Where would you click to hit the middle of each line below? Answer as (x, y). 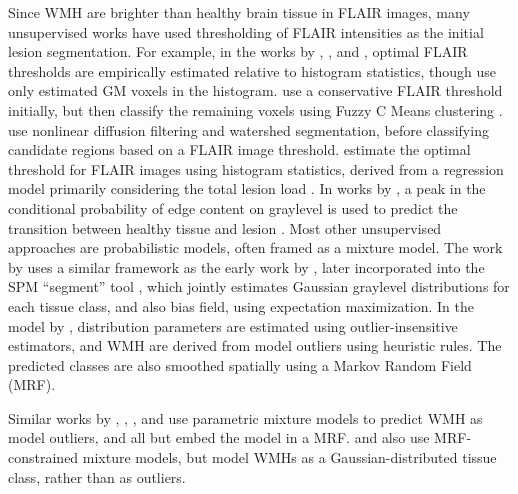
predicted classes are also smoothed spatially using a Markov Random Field (240, 364)
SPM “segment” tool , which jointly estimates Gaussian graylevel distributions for (259, 286)
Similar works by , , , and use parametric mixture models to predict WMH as (245, 417)
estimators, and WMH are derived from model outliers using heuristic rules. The (255, 345)
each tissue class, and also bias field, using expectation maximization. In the (241, 305)
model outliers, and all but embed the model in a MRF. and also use (219, 437)
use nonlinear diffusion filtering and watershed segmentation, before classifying (248, 129)
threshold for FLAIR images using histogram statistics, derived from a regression (256, 168)
